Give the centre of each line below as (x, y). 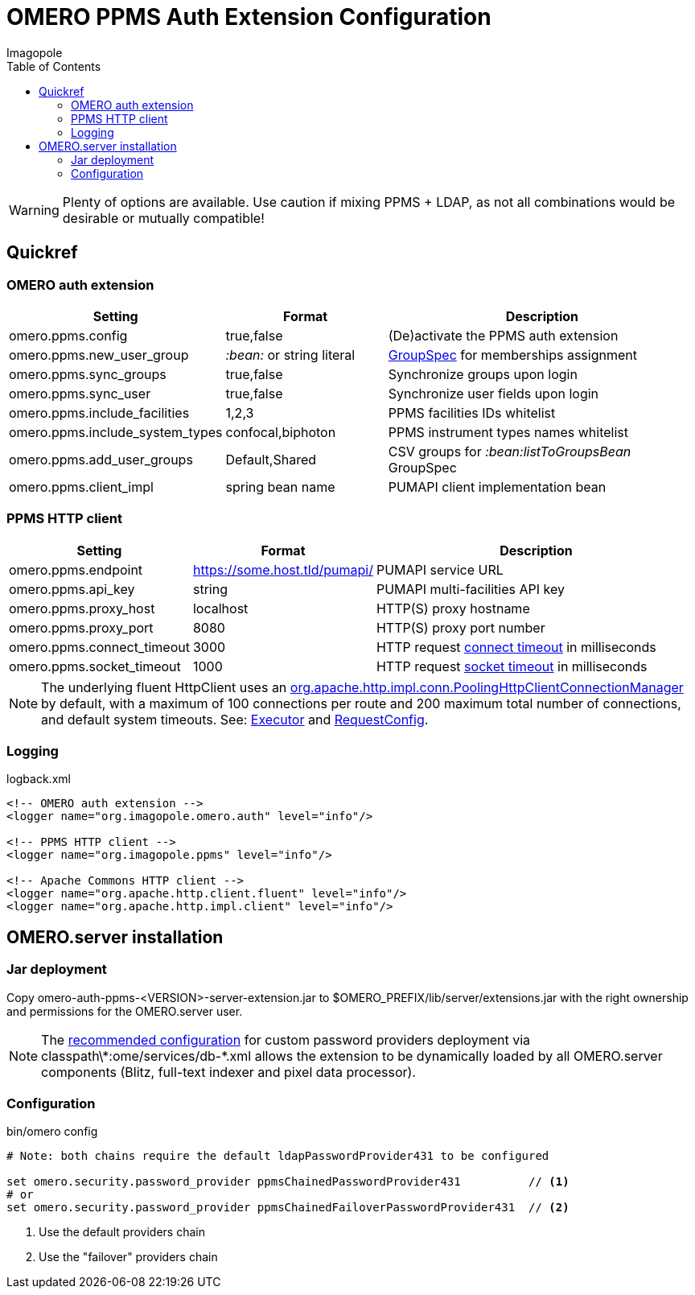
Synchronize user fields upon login (493, 393)
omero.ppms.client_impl (81, 487)
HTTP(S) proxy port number (461, 627)
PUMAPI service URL (440, 569)
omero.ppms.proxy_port (81, 627)
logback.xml (39, 779)
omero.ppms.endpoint (76, 569)
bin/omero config (52, 1132)
